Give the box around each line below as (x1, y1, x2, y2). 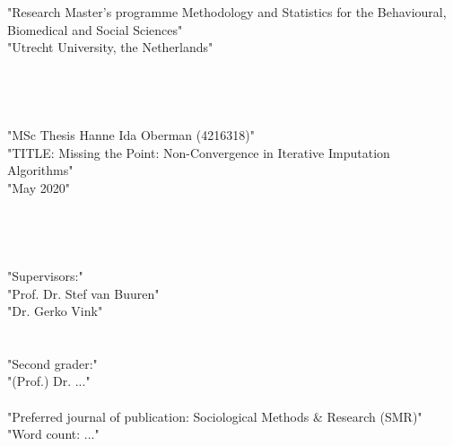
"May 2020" (7, 178, 70, 197)
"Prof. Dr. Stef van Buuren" (7, 284, 160, 302)
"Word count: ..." (7, 424, 100, 443)
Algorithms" (7, 161, 74, 179)
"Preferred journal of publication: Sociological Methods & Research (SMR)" (7, 407, 423, 425)
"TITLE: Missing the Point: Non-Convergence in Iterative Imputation (7, 143, 390, 162)
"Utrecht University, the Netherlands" (7, 38, 213, 57)
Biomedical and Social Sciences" (7, 20, 183, 39)
